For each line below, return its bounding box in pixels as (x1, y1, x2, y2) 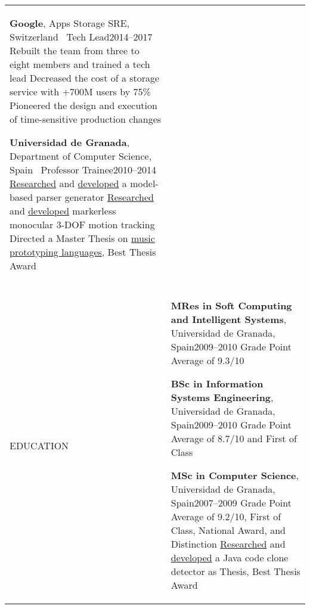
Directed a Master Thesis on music (10, 231, 155, 245)
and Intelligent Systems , (170, 312, 287, 326)
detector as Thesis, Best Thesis (170, 564, 300, 578)
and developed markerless (10, 204, 116, 218)
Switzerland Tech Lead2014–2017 (10, 30, 153, 44)
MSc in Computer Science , (170, 468, 299, 482)
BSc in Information (170, 377, 263, 390)
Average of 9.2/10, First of (170, 509, 281, 523)
